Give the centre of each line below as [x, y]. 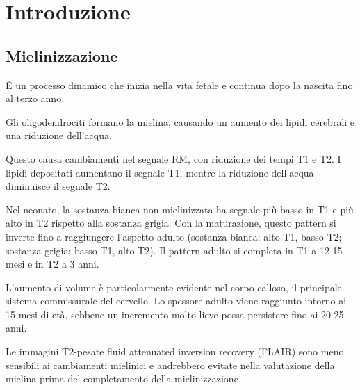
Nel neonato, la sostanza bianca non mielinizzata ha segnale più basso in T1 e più [180, 209]
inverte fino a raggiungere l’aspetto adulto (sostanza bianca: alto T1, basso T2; [174, 236]
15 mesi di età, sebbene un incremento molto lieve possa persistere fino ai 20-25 [175, 314]
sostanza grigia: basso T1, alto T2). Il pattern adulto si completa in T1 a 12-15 [174, 250]
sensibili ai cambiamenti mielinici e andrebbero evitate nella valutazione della [170, 365]
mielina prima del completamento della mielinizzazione [122, 379]
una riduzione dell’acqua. [59, 135]
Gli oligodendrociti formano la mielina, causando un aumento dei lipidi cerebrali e [180, 121]
